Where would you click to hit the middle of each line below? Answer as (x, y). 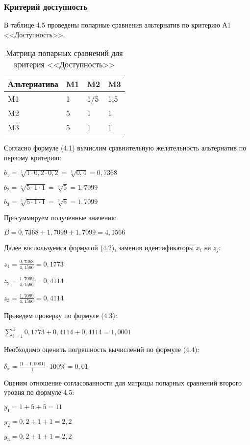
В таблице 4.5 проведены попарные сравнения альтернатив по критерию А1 (117, 25)
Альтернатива (33, 84)
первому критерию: (33, 157)
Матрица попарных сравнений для (64, 53)
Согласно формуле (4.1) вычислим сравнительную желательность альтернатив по (125, 148)
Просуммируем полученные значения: (60, 218)
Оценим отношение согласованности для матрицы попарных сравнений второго (123, 382)
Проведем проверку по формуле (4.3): (61, 315)
